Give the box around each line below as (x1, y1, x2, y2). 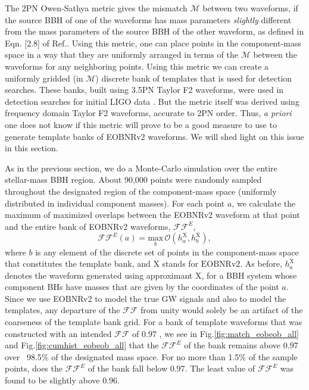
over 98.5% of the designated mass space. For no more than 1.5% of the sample (5, 350, 298, 363)
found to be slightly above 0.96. (5, 374, 120, 386)
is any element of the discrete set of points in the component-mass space (35, 245, 299, 258)
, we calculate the (232, 196, 296, 209)
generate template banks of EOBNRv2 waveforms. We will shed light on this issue (5, 130, 304, 142)
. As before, (240, 257, 282, 270)
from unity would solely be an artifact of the (141, 304, 303, 316)
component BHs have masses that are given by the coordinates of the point (5, 280, 279, 293)
